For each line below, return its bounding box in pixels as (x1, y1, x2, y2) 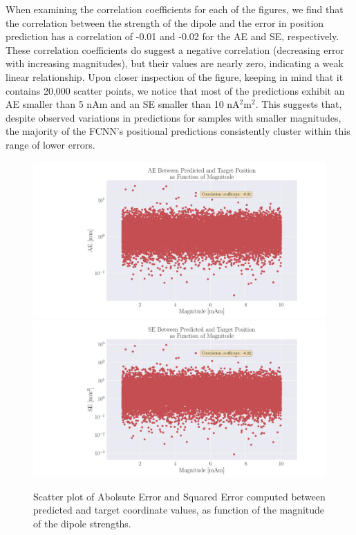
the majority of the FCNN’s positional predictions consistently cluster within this (6, 124, 350, 138)
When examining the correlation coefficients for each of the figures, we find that (6, 2, 344, 16)
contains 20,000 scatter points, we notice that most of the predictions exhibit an (6, 83, 345, 97)
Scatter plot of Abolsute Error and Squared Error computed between (33, 489, 326, 503)
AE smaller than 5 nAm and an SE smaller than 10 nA (6, 97, 240, 111)
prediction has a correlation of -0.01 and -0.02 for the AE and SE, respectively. (6, 29, 339, 44)
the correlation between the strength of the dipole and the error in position (6, 15, 324, 30)
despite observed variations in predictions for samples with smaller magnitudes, (6, 110, 341, 124)
